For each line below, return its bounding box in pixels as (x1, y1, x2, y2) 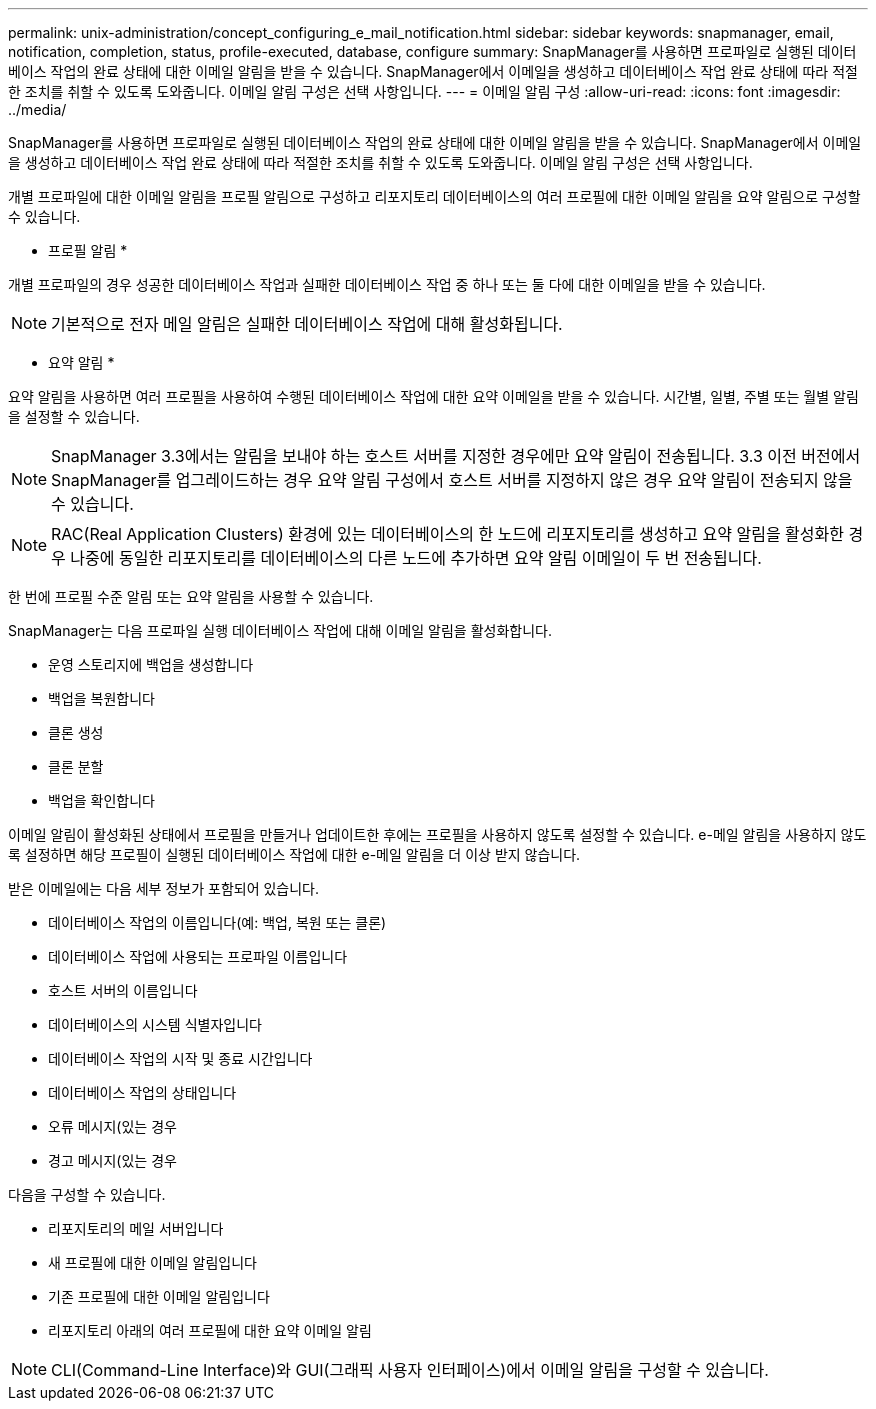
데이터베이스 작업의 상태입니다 (48, 1084, 237, 1101)
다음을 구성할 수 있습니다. (8, 1186, 166, 1203)
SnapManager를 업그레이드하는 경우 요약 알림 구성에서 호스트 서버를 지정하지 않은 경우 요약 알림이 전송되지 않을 (51, 470, 853, 490)
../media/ (8, 101, 67, 118)
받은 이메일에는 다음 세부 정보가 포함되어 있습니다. (8, 880, 320, 897)
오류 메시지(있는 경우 (48, 1118, 177, 1135)
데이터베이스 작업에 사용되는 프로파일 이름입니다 (48, 948, 348, 965)
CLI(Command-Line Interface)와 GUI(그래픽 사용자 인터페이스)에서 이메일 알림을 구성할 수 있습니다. (51, 1360, 769, 1380)
